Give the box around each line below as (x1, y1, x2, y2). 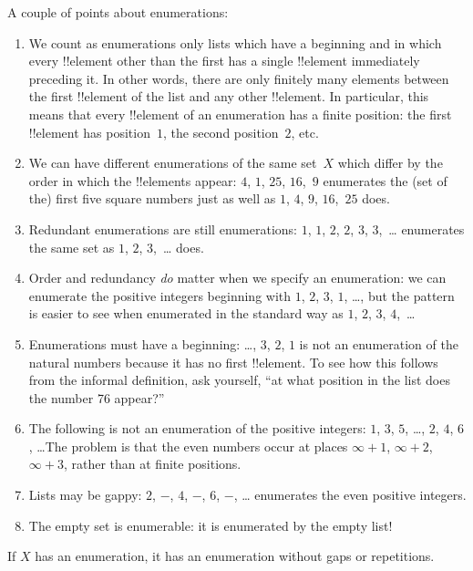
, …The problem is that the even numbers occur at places (28, 436, 348, 455)
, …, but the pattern (344, 285, 455, 305)
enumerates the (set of (323, 171, 447, 190)
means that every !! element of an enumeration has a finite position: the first (28, 104, 452, 123)
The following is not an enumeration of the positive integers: (28, 419, 366, 438)
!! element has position (28, 122, 150, 141)
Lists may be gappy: (28, 485, 142, 504)
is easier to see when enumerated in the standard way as (28, 304, 344, 323)
